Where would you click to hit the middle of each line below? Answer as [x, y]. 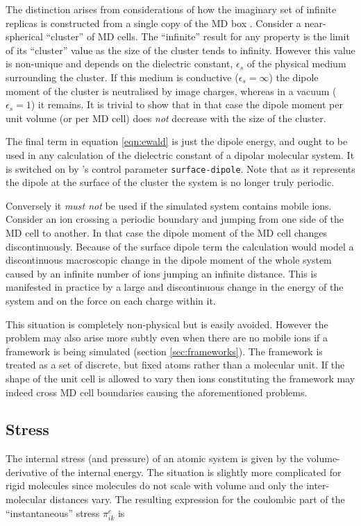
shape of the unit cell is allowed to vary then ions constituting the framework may [180, 378]
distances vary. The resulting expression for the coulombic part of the [197, 499]
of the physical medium [296, 63]
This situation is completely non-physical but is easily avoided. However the [167, 324]
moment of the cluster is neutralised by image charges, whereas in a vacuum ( [171, 91]
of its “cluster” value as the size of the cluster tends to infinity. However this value [180, 50]
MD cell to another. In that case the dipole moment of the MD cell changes [166, 232]
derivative [26, 472]
